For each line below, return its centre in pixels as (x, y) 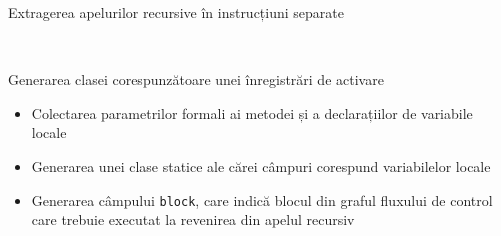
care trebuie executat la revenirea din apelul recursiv (193, 219)
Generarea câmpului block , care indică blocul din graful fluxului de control (262, 199)
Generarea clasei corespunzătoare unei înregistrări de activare (196, 79)
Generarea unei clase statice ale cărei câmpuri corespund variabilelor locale (261, 165)
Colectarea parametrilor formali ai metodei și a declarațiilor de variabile (252, 112)
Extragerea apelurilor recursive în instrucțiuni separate (176, 12)
